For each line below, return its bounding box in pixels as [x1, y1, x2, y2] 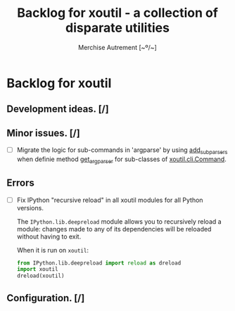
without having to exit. [16, 232, 82, 241]
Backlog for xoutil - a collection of [16, 5, 219, 21]
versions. [16, 203, 44, 212]
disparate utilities [65, 20, 170, 36]
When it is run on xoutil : [16, 246, 89, 254]
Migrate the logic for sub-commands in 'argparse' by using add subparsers [16, 146, 228, 155]
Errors [6, 177, 34, 189]
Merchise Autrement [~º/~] [77, 43, 158, 51]
